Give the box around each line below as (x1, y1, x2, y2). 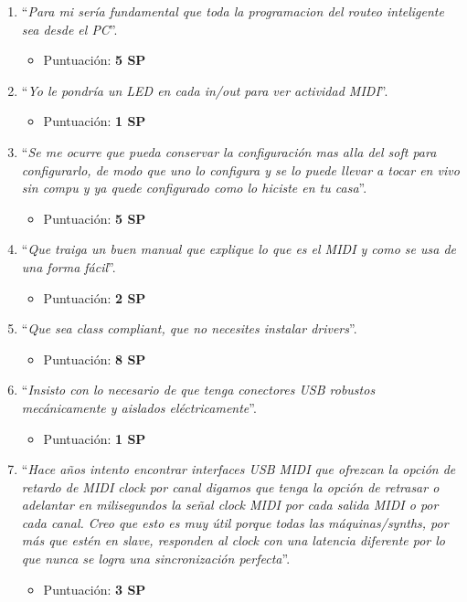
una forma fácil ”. (21, 257, 116, 276)
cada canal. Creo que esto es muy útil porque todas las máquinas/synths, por (21, 512, 449, 532)
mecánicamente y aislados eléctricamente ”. (21, 397, 257, 417)
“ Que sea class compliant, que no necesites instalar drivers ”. (21, 319, 357, 338)
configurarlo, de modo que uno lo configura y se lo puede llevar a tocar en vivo (21, 160, 460, 179)
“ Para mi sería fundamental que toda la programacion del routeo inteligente (21, 2, 444, 20)
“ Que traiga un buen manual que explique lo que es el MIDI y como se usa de (21, 239, 457, 259)
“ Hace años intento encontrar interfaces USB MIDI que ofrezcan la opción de (21, 459, 456, 479)
